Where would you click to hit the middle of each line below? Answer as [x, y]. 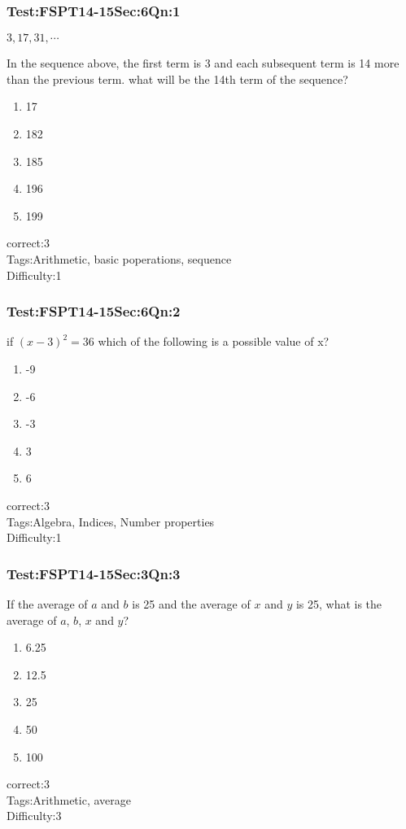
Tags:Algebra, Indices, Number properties [111, 521]
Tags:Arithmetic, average [69, 799]
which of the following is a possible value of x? [214, 341]
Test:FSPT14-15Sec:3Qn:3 [94, 573]
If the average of [47, 603]
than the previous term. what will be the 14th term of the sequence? [177, 79]
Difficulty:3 [34, 816]
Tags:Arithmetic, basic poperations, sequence [119, 258]
